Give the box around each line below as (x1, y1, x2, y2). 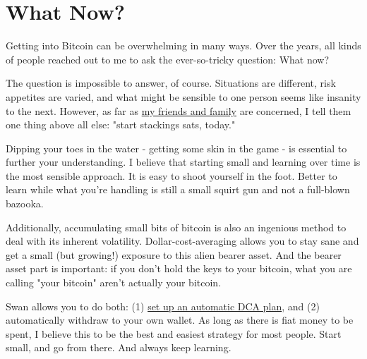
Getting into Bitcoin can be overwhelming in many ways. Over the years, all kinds (6, 38, 361, 53)
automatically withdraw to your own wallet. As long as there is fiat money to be (6, 312, 354, 327)
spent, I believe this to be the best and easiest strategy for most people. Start (6, 326, 342, 341)
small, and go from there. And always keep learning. (6, 340, 231, 355)
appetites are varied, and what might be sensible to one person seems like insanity (6, 89, 361, 104)
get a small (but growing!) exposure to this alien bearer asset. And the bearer (6, 247, 342, 262)
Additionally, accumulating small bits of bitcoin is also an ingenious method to (6, 219, 347, 234)
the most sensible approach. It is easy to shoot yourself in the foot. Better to (6, 168, 337, 183)
